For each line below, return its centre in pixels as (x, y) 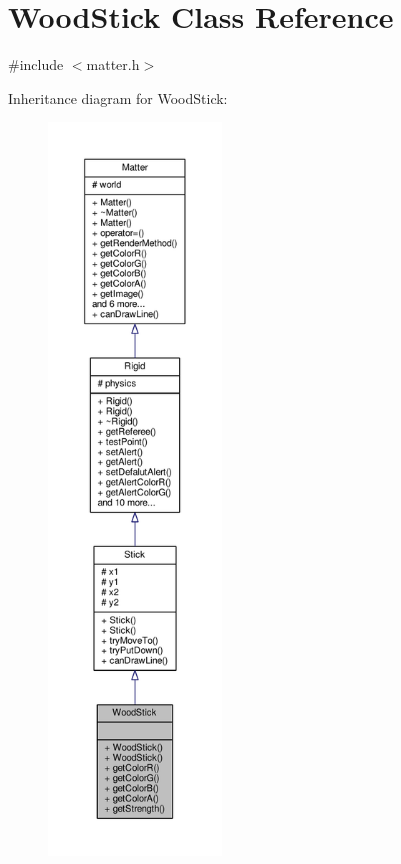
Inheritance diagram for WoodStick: (118, 97)
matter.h (113, 64)
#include (36, 64)
